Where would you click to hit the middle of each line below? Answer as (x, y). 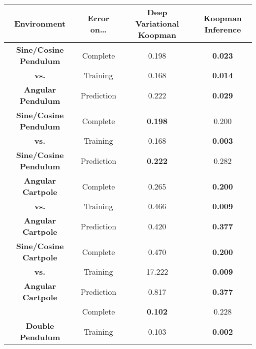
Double (40, 326)
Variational (157, 23)
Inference (223, 29)
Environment (40, 23)
